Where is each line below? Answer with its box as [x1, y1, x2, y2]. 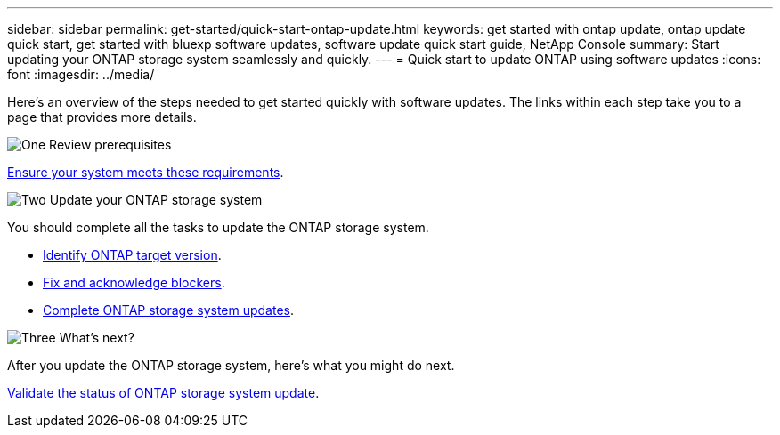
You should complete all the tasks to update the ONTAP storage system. [7, 220, 429, 235]
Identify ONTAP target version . [43, 247, 222, 262]
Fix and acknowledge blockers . [43, 275, 225, 290]
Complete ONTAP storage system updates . [43, 302, 295, 318]
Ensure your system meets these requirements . [7, 165, 284, 180]
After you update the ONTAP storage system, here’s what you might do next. [7, 358, 455, 373]
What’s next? [59, 330, 134, 345]
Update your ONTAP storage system [49, 192, 263, 207]
